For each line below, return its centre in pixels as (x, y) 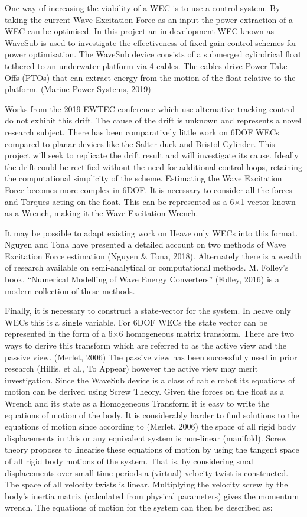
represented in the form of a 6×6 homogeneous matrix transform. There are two (150, 334)
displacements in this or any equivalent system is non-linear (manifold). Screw (146, 438)
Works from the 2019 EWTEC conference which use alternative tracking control (150, 108)
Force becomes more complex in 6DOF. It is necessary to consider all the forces (148, 189)
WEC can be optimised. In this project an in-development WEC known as (140, 31)
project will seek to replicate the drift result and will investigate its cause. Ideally (152, 155)
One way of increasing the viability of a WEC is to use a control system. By (143, 8)
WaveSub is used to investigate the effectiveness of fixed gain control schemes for (151, 42)
